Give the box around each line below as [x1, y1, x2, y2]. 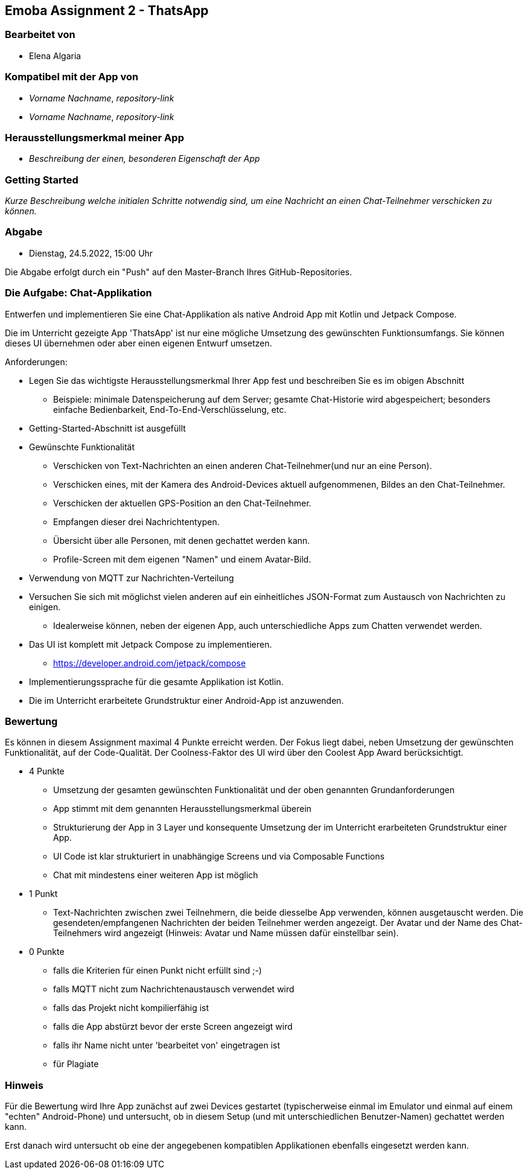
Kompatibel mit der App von [5, 71, 139, 83]
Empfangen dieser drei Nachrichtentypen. [53, 516, 220, 527]
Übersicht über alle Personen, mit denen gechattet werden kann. [53, 535, 310, 546]
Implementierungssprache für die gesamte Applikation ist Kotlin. [29, 676, 284, 687]
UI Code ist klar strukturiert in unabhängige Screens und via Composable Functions [53, 851, 385, 862]
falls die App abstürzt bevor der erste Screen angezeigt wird [53, 1021, 293, 1032]
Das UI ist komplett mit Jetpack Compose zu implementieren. [29, 639, 272, 649]
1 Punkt [29, 888, 58, 899]
